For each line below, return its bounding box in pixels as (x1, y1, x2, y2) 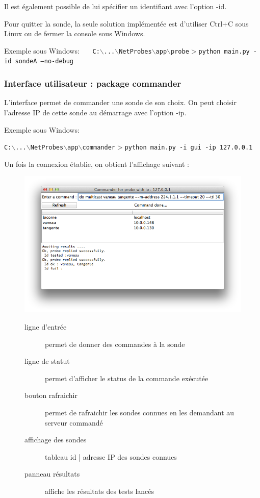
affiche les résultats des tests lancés (45, 485, 154, 496)
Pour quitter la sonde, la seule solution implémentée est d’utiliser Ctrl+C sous (4, 18, 249, 29)
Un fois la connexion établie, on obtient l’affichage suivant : (4, 158, 189, 169)
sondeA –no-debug (15, 58, 74, 65)
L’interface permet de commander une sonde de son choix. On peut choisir (4, 97, 237, 108)
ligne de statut (24, 356, 70, 366)
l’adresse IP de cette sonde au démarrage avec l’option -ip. (4, 107, 187, 117)
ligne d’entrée (24, 321, 67, 332)
